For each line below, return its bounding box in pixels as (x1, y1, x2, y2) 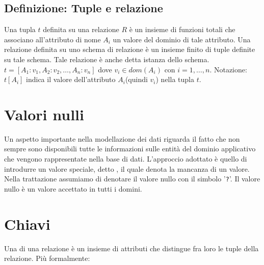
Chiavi (4, 213, 50, 234)
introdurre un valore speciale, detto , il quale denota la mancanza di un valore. (4, 163, 250, 174)
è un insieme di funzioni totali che (129, 24, 235, 35)
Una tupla (4, 24, 36, 35)
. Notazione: (209, 64, 247, 74)
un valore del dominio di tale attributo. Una (113, 34, 251, 44)
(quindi (125, 74, 148, 85)
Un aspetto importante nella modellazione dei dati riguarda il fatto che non (4, 133, 240, 144)
